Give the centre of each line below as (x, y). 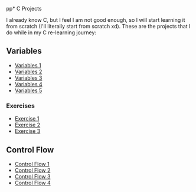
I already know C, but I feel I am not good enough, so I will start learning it (96, 20)
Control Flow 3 (32, 176)
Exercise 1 (27, 119)
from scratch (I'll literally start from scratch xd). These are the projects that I (98, 26)
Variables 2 (28, 71)
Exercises (21, 106)
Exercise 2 (27, 125)
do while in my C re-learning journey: (51, 32)
